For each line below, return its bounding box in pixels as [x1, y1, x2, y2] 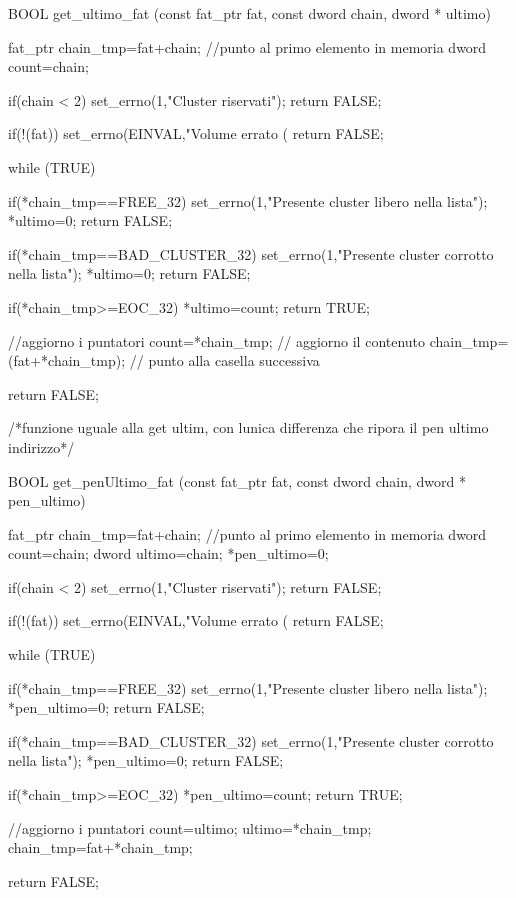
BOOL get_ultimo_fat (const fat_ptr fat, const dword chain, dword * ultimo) [8, 3, 491, 23]
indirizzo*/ [8, 436, 75, 457]
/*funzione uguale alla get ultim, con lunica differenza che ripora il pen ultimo [8, 417, 489, 438]
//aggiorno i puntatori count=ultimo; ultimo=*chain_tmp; [8, 817, 372, 838]
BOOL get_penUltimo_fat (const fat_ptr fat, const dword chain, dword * [8, 470, 467, 491]
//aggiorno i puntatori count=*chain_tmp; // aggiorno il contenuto [8, 330, 426, 351]
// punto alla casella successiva [129, 350, 320, 371]
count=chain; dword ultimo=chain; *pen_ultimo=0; [8, 543, 329, 564]
